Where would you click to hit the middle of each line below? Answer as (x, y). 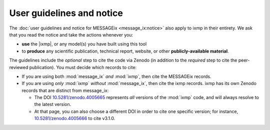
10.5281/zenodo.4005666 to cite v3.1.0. (75, 118)
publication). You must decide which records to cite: (83, 67)
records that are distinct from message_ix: (65, 90)
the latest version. (53, 104)
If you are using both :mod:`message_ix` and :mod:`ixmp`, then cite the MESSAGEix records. (117, 76)
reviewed (19, 67)
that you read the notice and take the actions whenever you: (71, 34)
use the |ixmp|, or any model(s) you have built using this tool (84, 44)
